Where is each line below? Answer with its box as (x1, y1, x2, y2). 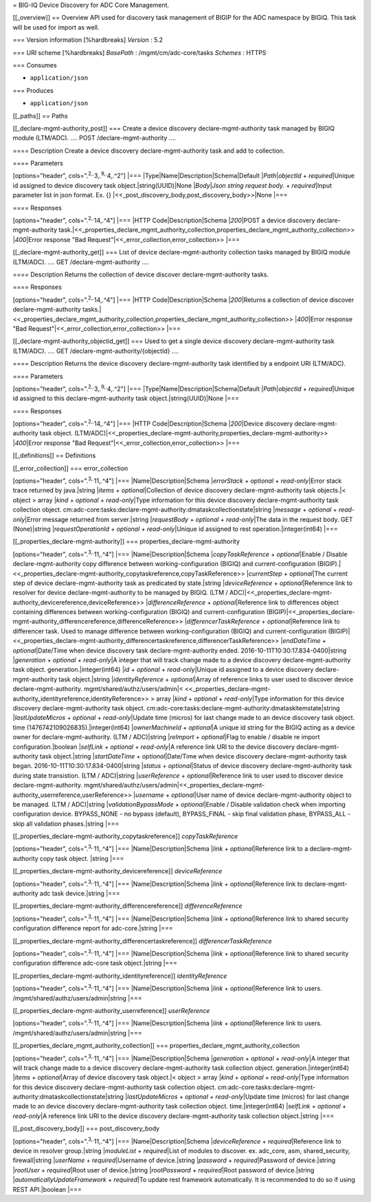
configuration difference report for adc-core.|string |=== (12, 924, 173, 932)
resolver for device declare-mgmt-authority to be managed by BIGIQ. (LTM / (12, 589, 228, 597)
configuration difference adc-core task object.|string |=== (12, 959, 178, 968)
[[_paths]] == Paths (12, 111, 68, 120)
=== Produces (12, 86, 54, 94)
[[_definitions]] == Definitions (12, 451, 96, 460)
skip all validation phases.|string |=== (12, 819, 120, 828)
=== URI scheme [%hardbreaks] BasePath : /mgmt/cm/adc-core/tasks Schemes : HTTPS (12, 48, 267, 56)
